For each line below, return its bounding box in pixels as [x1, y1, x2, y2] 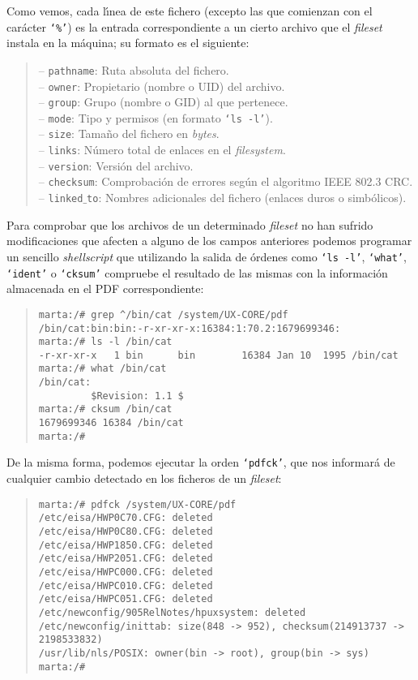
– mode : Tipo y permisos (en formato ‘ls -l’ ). [38, 109, 273, 126]
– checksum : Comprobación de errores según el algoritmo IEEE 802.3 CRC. [38, 173, 413, 190]
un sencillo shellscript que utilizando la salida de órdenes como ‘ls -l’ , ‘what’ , [6, 247, 407, 265]
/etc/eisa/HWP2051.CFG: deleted [38, 553, 213, 565]
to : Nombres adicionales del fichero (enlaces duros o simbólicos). [87, 189, 407, 206]
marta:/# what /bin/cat [38, 363, 167, 375]
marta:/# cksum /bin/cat [38, 403, 173, 415]
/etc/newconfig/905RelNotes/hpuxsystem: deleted [38, 606, 306, 618]
